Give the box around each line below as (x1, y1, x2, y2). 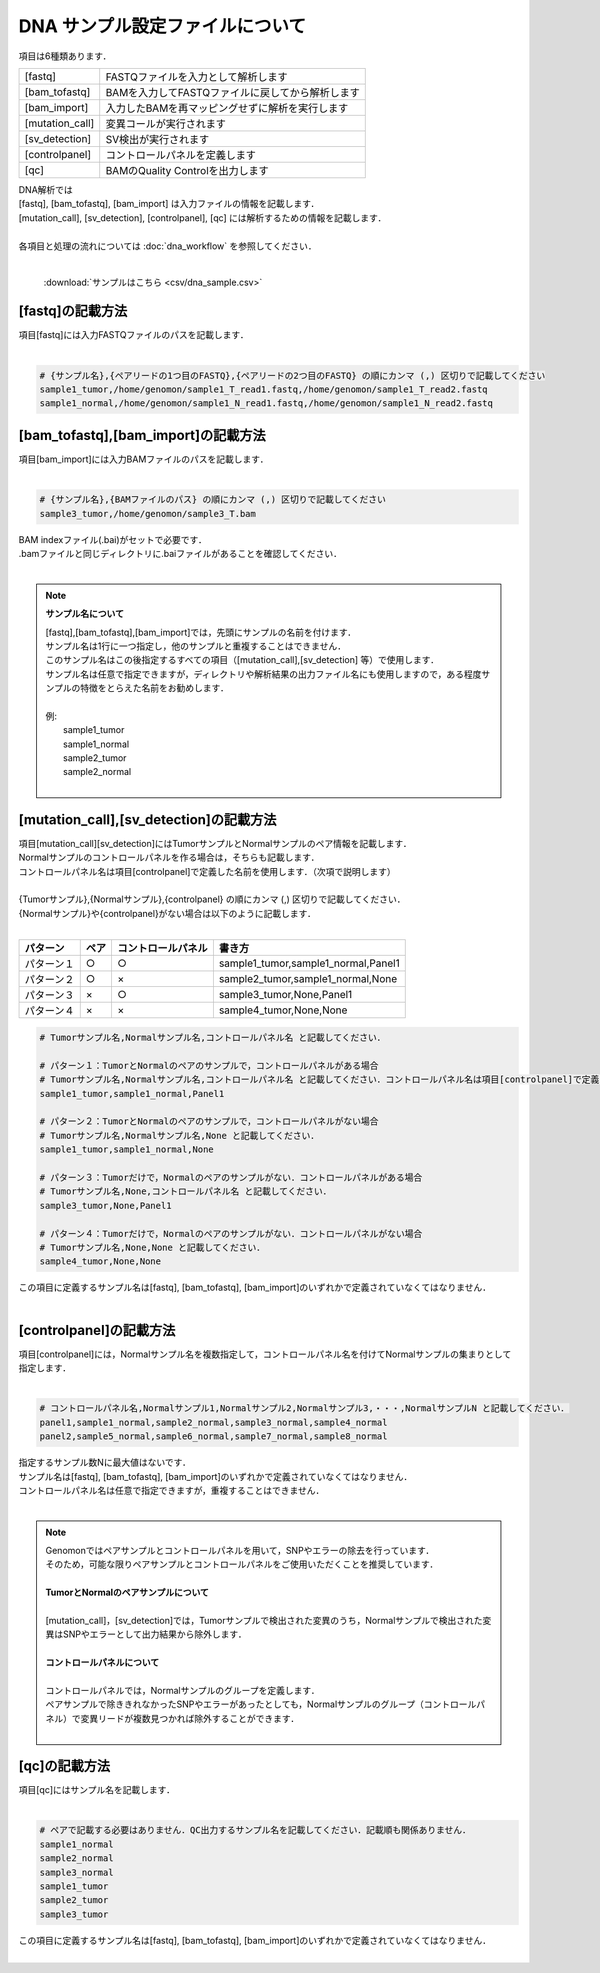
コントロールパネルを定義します (105, 148, 257, 162)
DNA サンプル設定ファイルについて (18, 15, 307, 37)
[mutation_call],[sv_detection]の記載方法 (18, 811, 277, 828)
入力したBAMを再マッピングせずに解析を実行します (105, 101, 349, 115)
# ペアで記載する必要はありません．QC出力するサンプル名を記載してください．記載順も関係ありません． (39, 1825, 472, 1836)
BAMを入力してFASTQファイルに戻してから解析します (105, 85, 360, 99)
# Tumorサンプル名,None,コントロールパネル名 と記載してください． (39, 1186, 332, 1197)
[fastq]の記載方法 (18, 303, 128, 320)
